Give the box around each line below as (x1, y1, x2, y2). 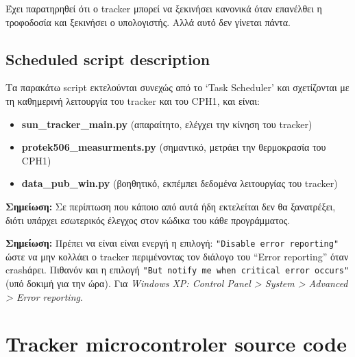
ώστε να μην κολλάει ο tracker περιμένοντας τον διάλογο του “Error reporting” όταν (5, 249, 349, 263)
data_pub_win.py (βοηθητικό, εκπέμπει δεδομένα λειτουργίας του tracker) (21, 176, 338, 190)
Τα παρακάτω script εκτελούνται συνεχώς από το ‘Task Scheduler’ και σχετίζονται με (5, 80, 350, 95)
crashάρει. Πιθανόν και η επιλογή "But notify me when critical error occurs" (5, 262, 350, 277)
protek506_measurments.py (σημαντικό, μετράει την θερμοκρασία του (21, 140, 326, 154)
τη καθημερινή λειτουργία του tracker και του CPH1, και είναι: (5, 93, 260, 108)
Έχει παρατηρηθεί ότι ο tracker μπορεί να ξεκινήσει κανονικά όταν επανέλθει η (5, 1, 322, 15)
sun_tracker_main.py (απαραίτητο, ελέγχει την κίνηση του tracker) (21, 116, 313, 131)
